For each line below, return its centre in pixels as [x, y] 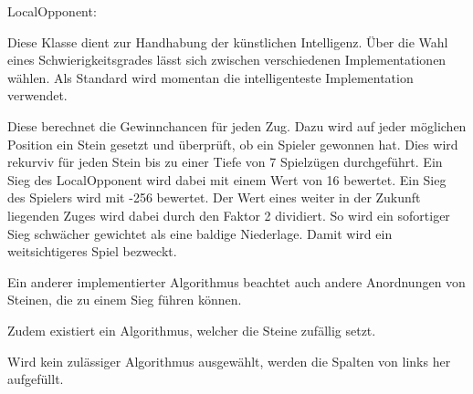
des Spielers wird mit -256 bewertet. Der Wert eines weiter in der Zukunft [214, 197]
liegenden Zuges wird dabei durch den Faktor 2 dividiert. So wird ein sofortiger [229, 215]
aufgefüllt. [36, 379]
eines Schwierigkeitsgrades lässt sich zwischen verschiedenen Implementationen [227, 60]
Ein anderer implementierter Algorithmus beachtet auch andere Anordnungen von [236, 281]
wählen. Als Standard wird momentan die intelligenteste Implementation [210, 77]
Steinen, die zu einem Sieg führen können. [125, 300]
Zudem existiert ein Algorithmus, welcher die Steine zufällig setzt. [192, 330]
